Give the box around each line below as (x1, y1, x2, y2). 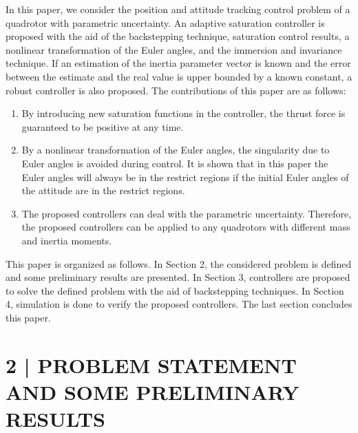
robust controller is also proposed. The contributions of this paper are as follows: (6, 83, 346, 97)
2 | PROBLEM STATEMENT (6, 350, 297, 379)
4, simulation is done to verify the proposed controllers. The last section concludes (6, 297, 352, 311)
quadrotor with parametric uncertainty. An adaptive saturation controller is (6, 15, 325, 30)
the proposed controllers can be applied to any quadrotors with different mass (21, 220, 350, 234)
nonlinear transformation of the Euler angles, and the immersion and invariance (6, 42, 342, 56)
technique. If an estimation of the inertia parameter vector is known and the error (6, 56, 351, 70)
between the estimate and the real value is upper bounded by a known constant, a (6, 69, 352, 83)
